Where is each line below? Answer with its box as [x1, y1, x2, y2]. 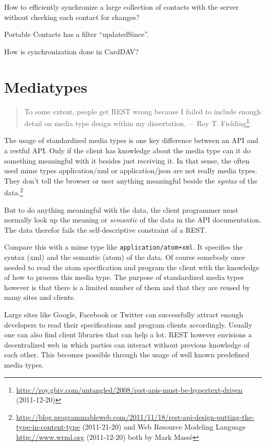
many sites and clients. [4, 292, 76, 302]
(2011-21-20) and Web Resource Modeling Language [82, 421, 246, 432]
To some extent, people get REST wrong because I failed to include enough [24, 106, 261, 116]
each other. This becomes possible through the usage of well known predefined [4, 349, 250, 360]
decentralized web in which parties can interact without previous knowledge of [4, 339, 250, 350]
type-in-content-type [16, 421, 80, 432]
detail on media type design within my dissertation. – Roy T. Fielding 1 [24, 116, 250, 128]
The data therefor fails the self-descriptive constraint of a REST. [4, 224, 207, 235]
